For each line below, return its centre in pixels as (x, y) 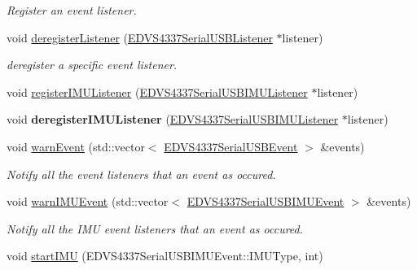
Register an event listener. (72, 10)
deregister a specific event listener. (92, 65)
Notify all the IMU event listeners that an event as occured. (155, 228)
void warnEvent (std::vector (76, 146)
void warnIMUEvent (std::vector (88, 201)
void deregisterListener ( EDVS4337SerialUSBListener (140, 37)
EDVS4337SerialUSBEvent (231, 146)
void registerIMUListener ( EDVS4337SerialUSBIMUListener (157, 91)
